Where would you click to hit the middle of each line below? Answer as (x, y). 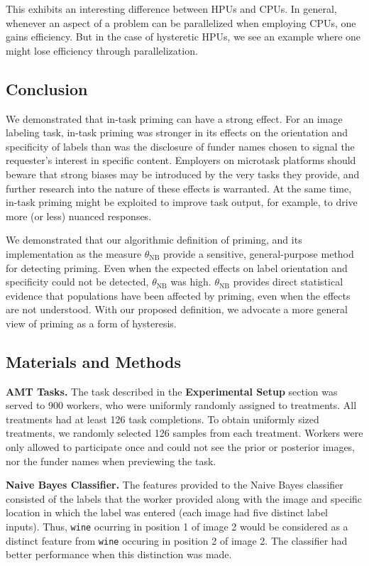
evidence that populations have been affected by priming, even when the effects (178, 295)
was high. (191, 282)
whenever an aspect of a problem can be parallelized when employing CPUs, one (181, 22)
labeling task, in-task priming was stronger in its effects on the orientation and (177, 132)
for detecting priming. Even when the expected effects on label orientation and (177, 267)
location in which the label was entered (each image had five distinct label (167, 512)
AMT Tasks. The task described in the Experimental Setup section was (172, 391)
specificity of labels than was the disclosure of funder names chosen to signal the (180, 146)
